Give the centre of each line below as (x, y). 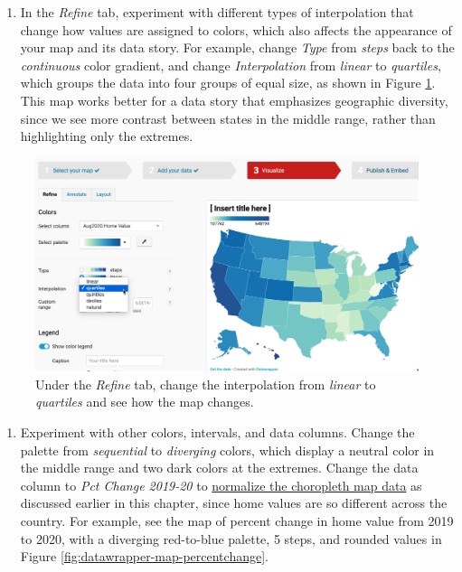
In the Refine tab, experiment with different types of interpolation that (217, 12)
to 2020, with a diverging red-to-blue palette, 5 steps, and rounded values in (231, 538)
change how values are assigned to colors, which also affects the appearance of (236, 29)
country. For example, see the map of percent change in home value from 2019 (237, 520)
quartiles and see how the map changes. (145, 402)
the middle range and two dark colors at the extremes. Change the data (219, 468)
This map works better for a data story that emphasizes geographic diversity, (234, 100)
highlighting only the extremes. (107, 136)
